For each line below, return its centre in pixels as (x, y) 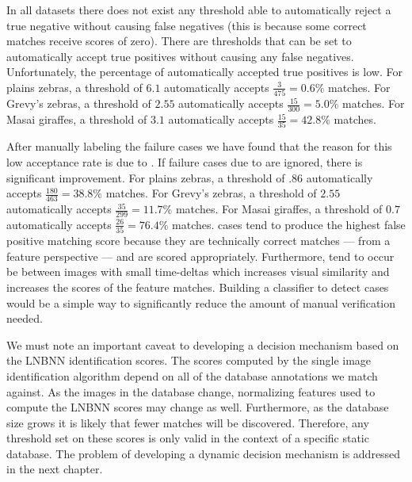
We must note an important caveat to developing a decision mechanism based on (203, 344)
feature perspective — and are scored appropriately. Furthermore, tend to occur (200, 256)
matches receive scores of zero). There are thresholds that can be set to (179, 41)
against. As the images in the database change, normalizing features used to (191, 391)
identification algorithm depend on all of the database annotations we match (192, 375)
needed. (25, 318)
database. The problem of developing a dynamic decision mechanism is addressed (204, 453)
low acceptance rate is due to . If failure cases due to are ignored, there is (185, 162)
